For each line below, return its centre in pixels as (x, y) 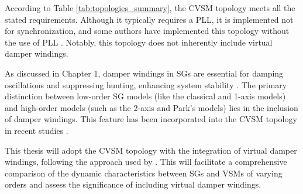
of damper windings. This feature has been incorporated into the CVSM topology (151, 119)
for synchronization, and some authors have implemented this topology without (147, 31)
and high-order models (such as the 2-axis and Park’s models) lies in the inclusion (151, 107)
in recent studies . (37, 130)
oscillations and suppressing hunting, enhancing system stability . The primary (146, 84)
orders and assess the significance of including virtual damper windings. (133, 184)
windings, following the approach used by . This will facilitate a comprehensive (146, 162)
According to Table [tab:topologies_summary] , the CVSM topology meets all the (150, 8)
